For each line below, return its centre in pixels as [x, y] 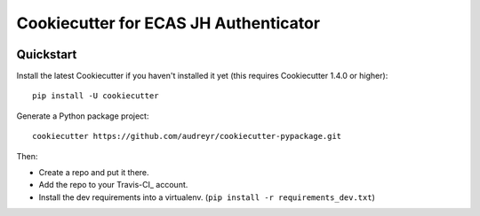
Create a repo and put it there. [94, 173]
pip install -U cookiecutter [96, 96]
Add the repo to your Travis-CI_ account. [113, 185]
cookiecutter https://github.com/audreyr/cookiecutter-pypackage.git [187, 136]
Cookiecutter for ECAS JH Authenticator [168, 23]
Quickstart [47, 54]
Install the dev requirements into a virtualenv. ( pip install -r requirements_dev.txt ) [207, 197]
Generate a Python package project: [83, 116]
